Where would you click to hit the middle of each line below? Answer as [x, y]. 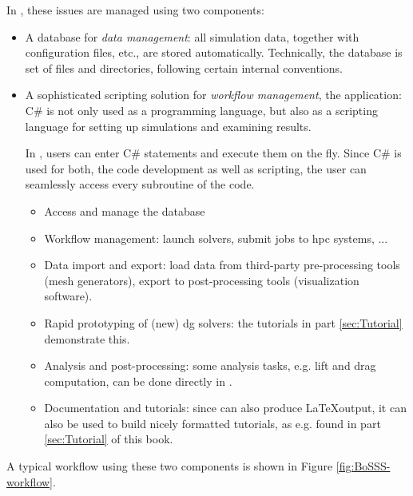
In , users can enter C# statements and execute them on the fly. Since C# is [213, 153]
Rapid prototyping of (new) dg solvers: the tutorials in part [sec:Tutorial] [223, 322]
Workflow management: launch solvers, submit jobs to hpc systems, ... [216, 238]
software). [68, 296]
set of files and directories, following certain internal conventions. [184, 67]
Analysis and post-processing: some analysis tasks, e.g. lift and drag [210, 365]
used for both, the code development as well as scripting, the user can [196, 168]
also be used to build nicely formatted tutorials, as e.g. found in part [212, 423]
